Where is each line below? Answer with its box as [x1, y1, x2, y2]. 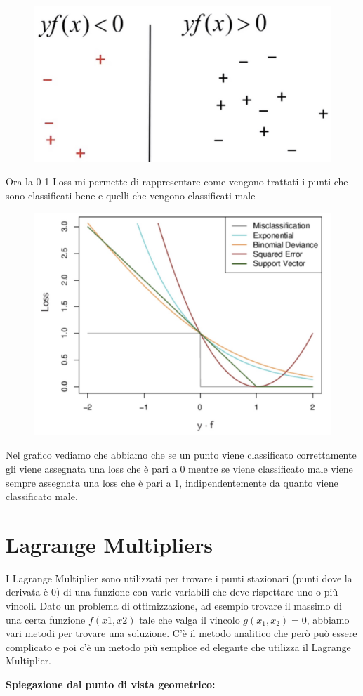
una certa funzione [6, 612, 86, 626]
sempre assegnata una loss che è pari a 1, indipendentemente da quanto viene [6, 475, 338, 490]
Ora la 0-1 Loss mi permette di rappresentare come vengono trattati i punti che [6, 174, 348, 189]
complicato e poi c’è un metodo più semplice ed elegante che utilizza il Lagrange [6, 639, 351, 654]
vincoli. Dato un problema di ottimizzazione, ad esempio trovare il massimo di [6, 598, 342, 612]
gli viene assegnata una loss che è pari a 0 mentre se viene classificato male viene [6, 461, 353, 475]
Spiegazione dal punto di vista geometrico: [6, 676, 216, 691]
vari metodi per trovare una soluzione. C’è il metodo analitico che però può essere [6, 626, 357, 641]
